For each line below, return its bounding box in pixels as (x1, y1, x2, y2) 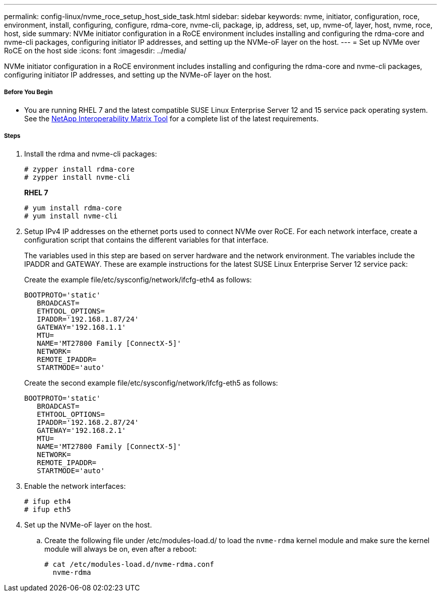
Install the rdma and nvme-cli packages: (24, 149, 157, 158)
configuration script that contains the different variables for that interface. (24, 235, 269, 244)
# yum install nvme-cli (24, 211, 118, 220)
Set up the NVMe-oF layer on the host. (24, 520, 152, 529)
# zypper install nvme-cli (24, 173, 130, 181)
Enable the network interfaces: (24, 481, 126, 490)
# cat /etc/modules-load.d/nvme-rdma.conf (44, 560, 214, 568)
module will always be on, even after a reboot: (44, 544, 197, 553)
